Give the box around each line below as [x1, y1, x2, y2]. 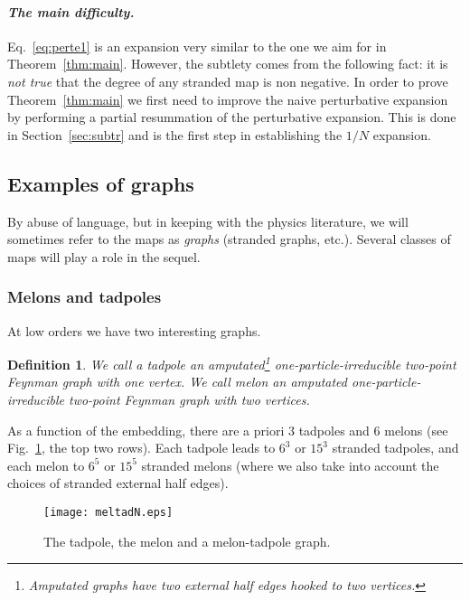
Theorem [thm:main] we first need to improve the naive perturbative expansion [7, 89, 448, 108]
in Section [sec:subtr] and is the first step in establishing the [7, 125, 343, 144]
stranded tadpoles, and [332, 438, 459, 457]
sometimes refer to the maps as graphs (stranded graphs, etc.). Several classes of [7, 230, 451, 248]
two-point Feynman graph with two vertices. [69, 390, 310, 408]
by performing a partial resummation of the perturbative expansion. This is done [7, 108, 456, 127]
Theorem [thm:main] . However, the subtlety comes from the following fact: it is [7, 54, 448, 73]
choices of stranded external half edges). [7, 473, 229, 492]
